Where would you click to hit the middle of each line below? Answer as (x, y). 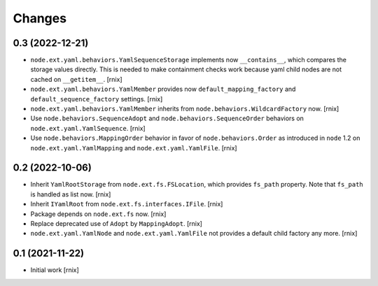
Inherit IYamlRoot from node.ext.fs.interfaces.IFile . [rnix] (127, 204)
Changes (40, 18)
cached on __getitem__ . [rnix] (76, 79)
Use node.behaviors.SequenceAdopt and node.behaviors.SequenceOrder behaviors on (167, 118)
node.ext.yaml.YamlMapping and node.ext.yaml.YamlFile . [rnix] (134, 148)
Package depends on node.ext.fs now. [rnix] (98, 214)
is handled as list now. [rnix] (71, 194)
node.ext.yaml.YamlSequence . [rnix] (88, 128)
